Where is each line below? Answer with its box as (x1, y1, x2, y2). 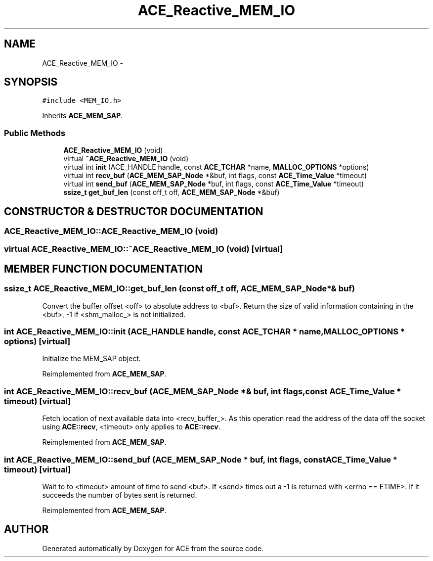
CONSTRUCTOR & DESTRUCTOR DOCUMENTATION (4, 205, 263, 218)
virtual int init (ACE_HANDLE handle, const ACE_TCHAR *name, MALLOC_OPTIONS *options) (63, 163, 369, 172)
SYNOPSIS (4, 76, 58, 89)
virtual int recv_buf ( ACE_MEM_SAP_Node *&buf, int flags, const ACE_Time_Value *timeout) (63, 171, 367, 180)
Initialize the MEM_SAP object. (42, 354, 141, 363)
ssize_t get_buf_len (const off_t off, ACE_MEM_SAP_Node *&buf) (63, 188, 280, 197)
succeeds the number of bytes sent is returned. (42, 490, 197, 499)
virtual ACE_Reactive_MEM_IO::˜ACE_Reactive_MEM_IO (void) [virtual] (4, 244, 283, 254)
